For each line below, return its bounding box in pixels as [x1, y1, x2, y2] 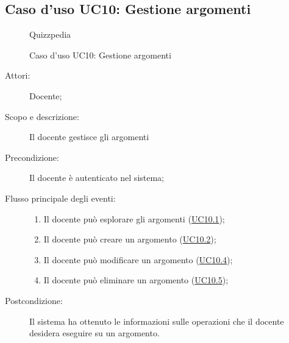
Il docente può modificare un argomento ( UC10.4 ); [43, 253, 233, 266]
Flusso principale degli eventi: [5, 191, 116, 204]
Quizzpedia [29, 28, 71, 41]
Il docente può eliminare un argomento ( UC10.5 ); [43, 274, 229, 286]
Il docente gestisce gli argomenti [29, 130, 149, 143]
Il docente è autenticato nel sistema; [29, 171, 165, 184]
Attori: [5, 69, 30, 82]
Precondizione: [5, 150, 59, 163]
